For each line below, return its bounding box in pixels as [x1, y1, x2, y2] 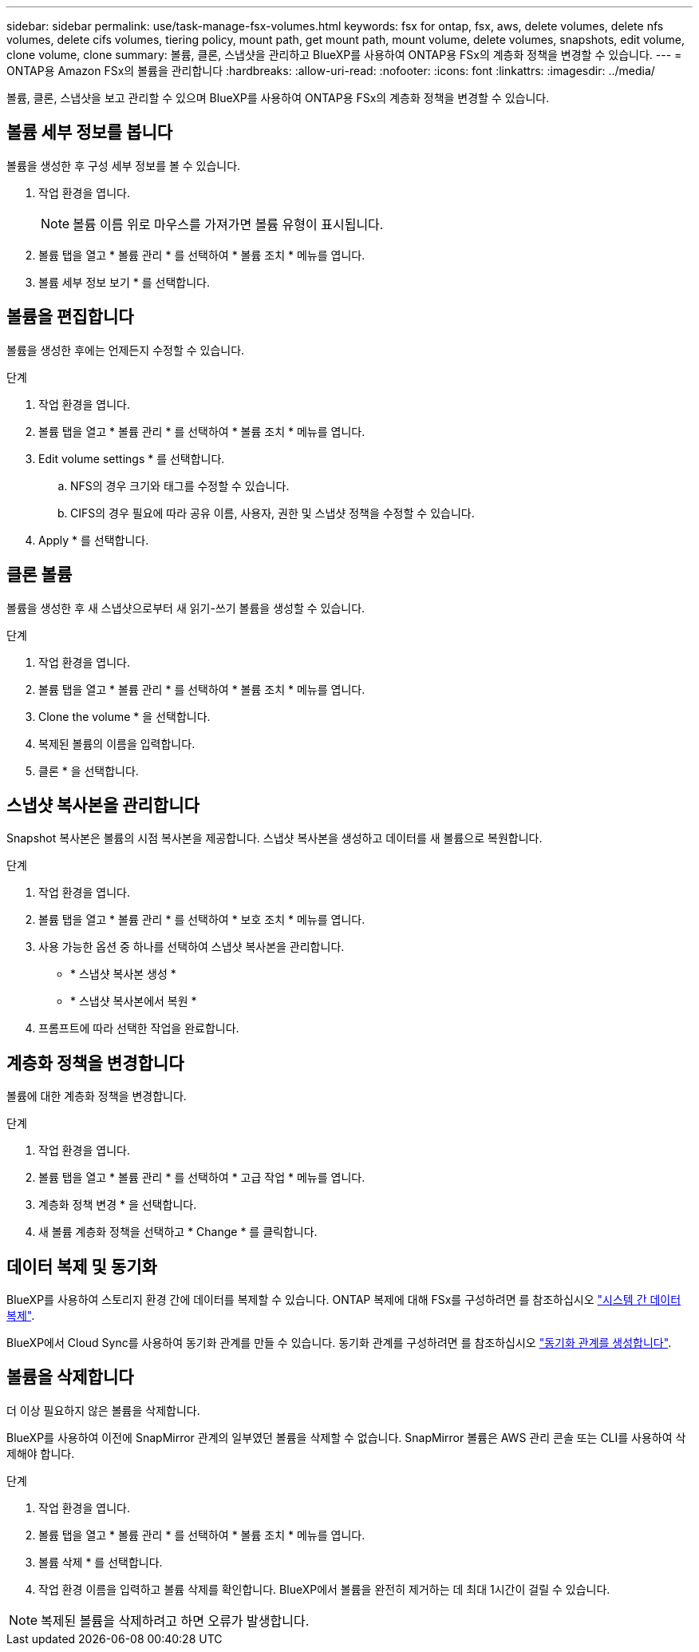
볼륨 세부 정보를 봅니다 [6, 122, 173, 143]
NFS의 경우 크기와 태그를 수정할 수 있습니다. [70, 478, 290, 493]
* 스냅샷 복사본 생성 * [70, 967, 176, 981]
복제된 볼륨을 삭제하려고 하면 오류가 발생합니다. [41, 1612, 310, 1629]
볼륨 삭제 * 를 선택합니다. [38, 1555, 163, 1569]
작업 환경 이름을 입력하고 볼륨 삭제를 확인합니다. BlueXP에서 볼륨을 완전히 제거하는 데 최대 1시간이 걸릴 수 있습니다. [38, 1582, 610, 1596]
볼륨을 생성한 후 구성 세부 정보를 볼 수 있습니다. [6, 158, 241, 172]
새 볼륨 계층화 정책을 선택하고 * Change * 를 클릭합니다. [38, 1225, 318, 1239]
